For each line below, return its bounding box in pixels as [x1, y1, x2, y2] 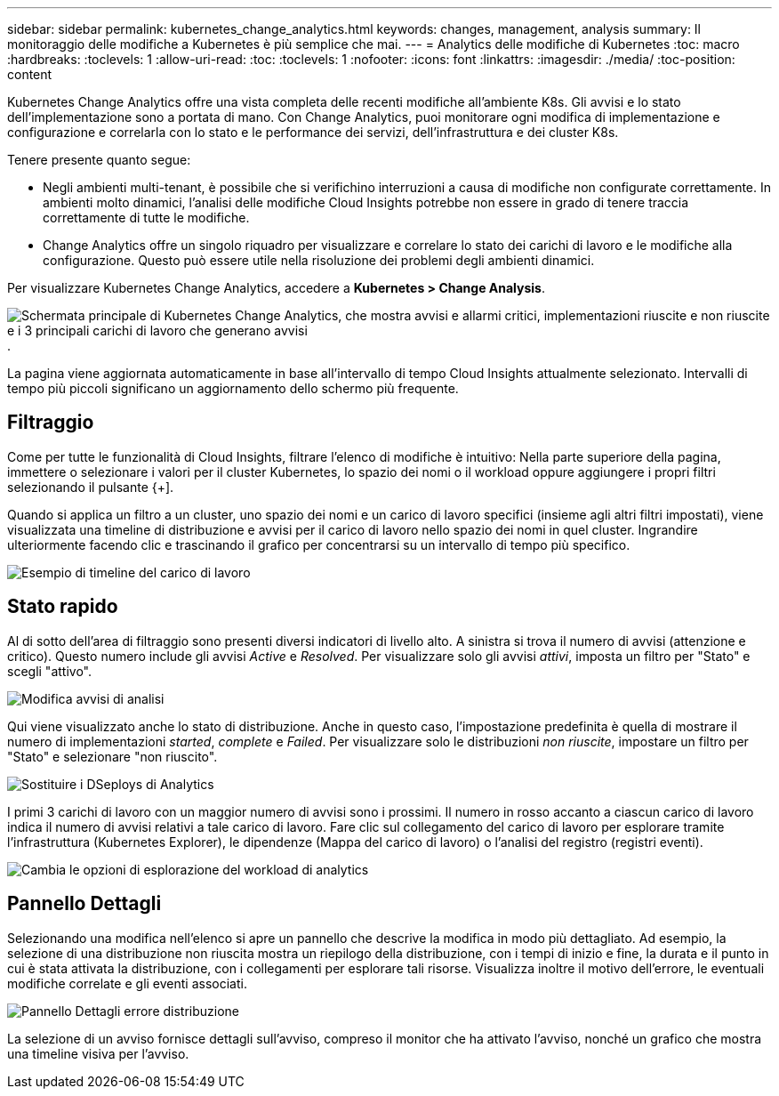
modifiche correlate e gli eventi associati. [7, 975, 247, 991]
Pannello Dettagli [7, 892, 162, 915]
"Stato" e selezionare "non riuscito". [7, 748, 218, 764]
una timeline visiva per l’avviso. [7, 1045, 189, 1061]
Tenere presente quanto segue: [7, 152, 191, 167]
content [7, 67, 52, 82]
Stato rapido [7, 595, 118, 618]
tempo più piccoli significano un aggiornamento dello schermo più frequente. [7, 381, 459, 396]
